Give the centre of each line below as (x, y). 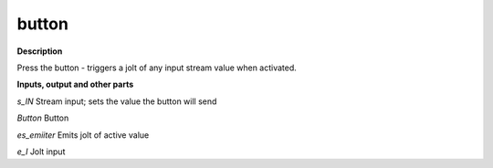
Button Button (43, 118)
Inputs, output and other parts (75, 84)
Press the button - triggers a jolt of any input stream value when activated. (157, 68)
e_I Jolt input (41, 152)
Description (40, 51)
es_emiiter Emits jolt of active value (83, 135)
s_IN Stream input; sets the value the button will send (117, 101)
